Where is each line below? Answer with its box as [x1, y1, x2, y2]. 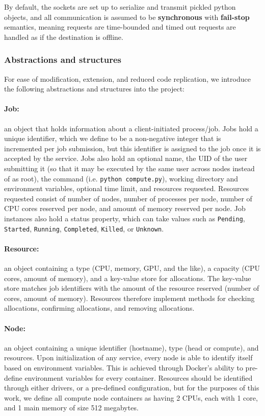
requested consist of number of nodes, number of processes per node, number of [4, 193, 252, 203]
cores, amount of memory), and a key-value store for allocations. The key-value [4, 272, 251, 283]
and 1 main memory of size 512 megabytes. [4, 402, 139, 413]
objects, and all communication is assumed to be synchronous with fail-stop [4, 11, 250, 22]
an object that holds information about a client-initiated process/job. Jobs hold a [4, 123, 258, 133]
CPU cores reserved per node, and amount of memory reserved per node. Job [4, 203, 246, 214]
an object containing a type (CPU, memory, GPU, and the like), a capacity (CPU [4, 263, 260, 273]
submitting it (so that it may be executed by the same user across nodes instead [4, 163, 255, 173]
